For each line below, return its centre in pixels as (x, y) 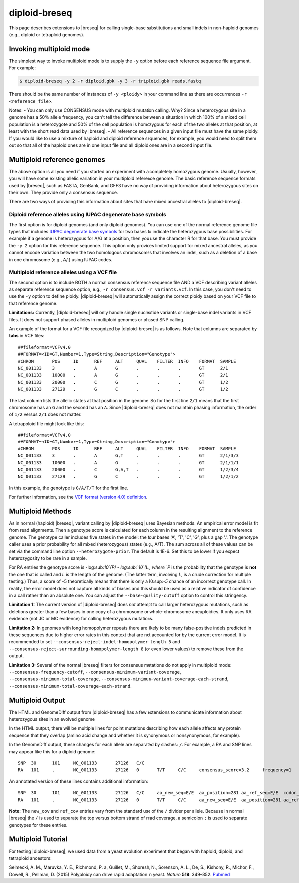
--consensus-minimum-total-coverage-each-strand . (70, 686)
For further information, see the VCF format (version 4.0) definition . (78, 497)
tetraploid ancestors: (30, 858)
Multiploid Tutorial (38, 839)
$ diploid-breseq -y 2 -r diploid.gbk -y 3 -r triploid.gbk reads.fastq (110, 81)
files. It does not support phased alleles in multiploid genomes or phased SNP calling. (97, 319)
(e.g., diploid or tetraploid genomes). (47, 34)
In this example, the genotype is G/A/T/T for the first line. (69, 488)
